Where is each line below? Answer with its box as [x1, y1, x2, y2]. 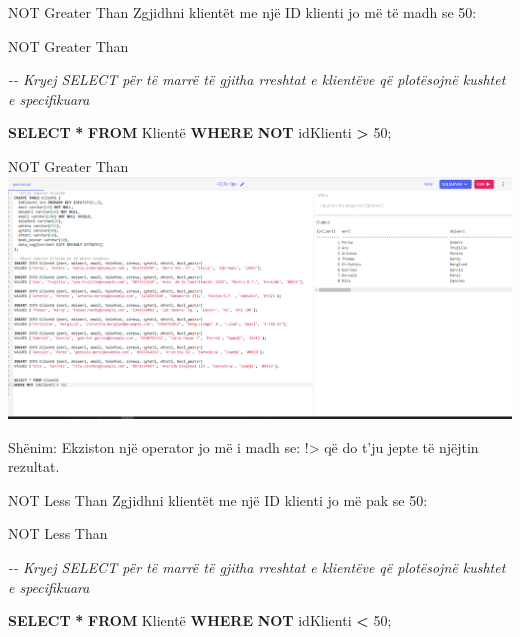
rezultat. [8, 456, 60, 477]
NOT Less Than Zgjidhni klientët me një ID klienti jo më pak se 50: [8, 489, 428, 510]
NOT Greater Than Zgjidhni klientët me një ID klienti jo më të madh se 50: [8, 2, 477, 22]
